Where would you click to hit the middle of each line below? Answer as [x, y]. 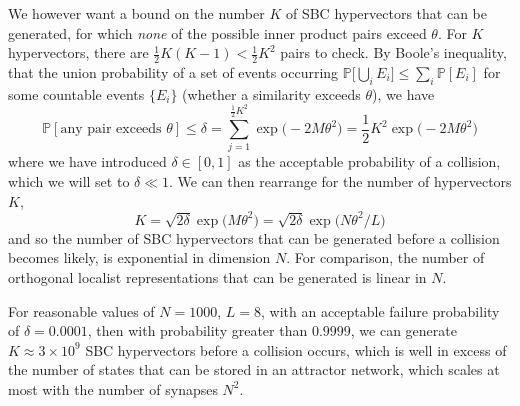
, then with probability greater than [197, 330]
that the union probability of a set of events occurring [173, 72]
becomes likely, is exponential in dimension [139, 257]
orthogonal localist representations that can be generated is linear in [217, 276]
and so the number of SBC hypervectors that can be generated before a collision [254, 237]
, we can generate [403, 330]
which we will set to [69, 181]
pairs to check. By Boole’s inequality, [393, 52]
